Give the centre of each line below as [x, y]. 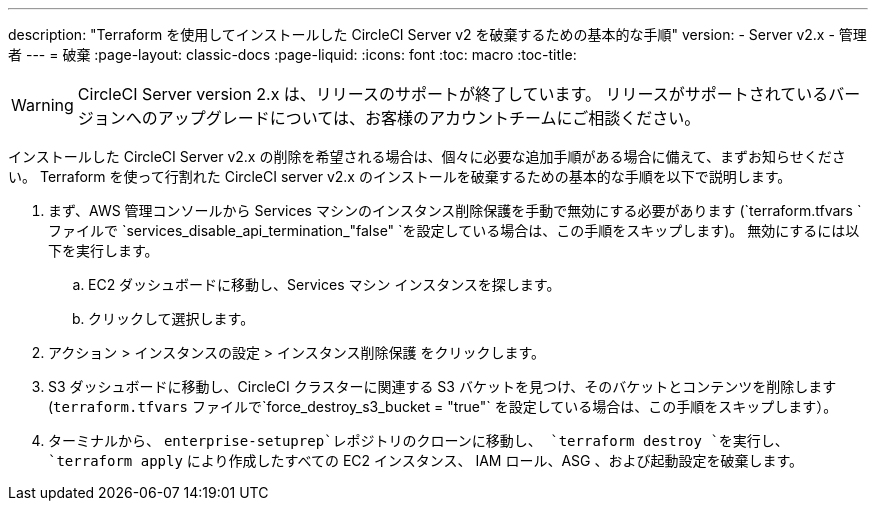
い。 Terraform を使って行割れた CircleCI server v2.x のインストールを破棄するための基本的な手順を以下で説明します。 [400, 176]
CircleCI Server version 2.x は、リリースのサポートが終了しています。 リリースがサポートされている [453, 94]
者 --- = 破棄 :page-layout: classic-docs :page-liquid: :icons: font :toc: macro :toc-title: [292, 54]
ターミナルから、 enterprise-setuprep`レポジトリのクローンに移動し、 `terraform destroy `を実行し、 [418, 440]
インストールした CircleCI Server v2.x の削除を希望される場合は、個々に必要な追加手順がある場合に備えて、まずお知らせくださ [427, 156]
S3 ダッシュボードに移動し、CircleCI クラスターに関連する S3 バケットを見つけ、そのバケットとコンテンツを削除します [442, 386]
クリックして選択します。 [171, 318]
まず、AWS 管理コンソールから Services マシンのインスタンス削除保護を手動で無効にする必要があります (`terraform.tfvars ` [455, 210]
